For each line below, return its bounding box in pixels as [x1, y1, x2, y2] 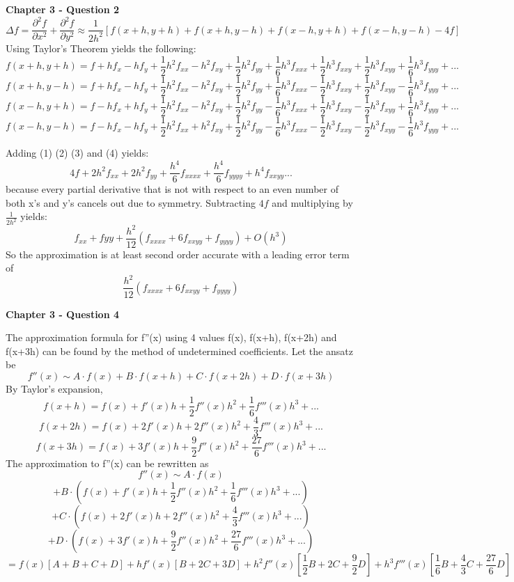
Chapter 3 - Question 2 [6, 2, 120, 16]
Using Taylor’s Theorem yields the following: [6, 41, 196, 56]
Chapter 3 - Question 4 [6, 306, 120, 321]
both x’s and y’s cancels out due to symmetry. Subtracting [6, 195, 256, 210]
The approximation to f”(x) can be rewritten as [6, 455, 209, 470]
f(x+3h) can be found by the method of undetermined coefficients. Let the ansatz [6, 343, 353, 358]
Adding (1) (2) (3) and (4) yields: [6, 145, 149, 159]
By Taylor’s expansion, [6, 381, 103, 395]
